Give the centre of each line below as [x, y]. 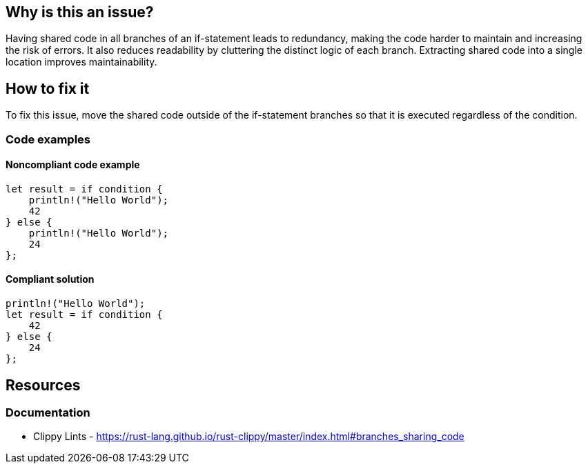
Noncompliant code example [73, 165]
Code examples [48, 139]
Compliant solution [50, 279]
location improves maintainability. [81, 62]
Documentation [48, 412]
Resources [43, 385]
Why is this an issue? [80, 12]
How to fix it [48, 88]
